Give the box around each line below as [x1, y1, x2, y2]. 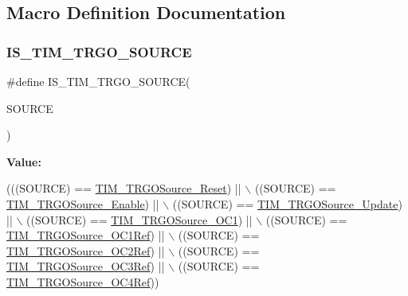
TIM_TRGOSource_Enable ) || [6, 195, 159, 212]
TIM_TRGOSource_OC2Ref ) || [6, 242, 165, 259]
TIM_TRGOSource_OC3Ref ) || [6, 258, 165, 275]
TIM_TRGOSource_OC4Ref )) [6, 273, 159, 290]
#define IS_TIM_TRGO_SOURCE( [6, 73, 190, 89]
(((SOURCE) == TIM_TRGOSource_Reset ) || [6, 180, 241, 197]
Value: [6, 153, 41, 169]
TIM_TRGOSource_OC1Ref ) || [6, 227, 165, 243]
